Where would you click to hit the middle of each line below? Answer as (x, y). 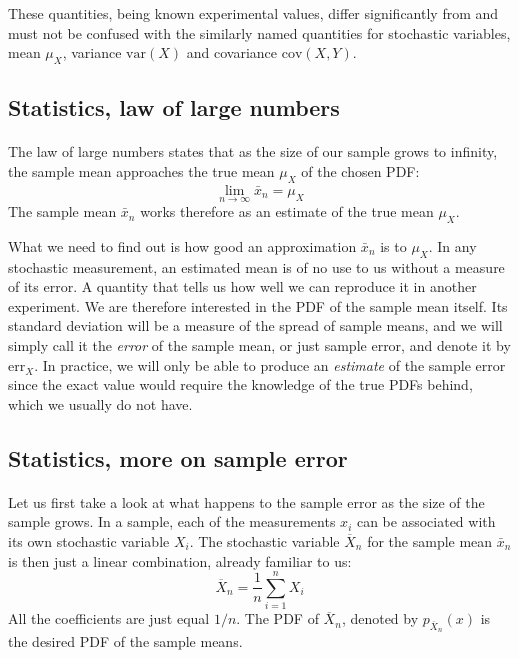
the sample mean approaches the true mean (141, 170)
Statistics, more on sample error (178, 457)
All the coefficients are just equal (109, 618)
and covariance (231, 52)
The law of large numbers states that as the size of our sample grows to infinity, (253, 151)
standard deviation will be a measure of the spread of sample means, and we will (255, 325)
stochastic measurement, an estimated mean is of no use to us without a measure (256, 266)
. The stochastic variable (264, 540)
